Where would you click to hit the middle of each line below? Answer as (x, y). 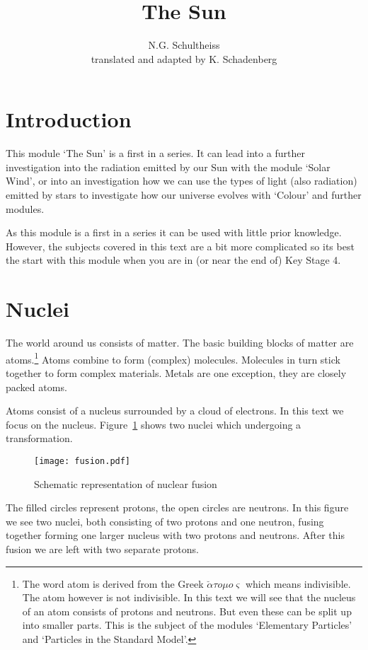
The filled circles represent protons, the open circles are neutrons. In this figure (177, 507)
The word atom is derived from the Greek (113, 583)
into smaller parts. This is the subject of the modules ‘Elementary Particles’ (187, 625)
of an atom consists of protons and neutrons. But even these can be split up (187, 611)
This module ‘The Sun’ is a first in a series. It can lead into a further (155, 153)
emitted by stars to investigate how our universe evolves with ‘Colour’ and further (184, 195)
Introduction (69, 119)
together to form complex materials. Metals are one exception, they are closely (176, 372)
